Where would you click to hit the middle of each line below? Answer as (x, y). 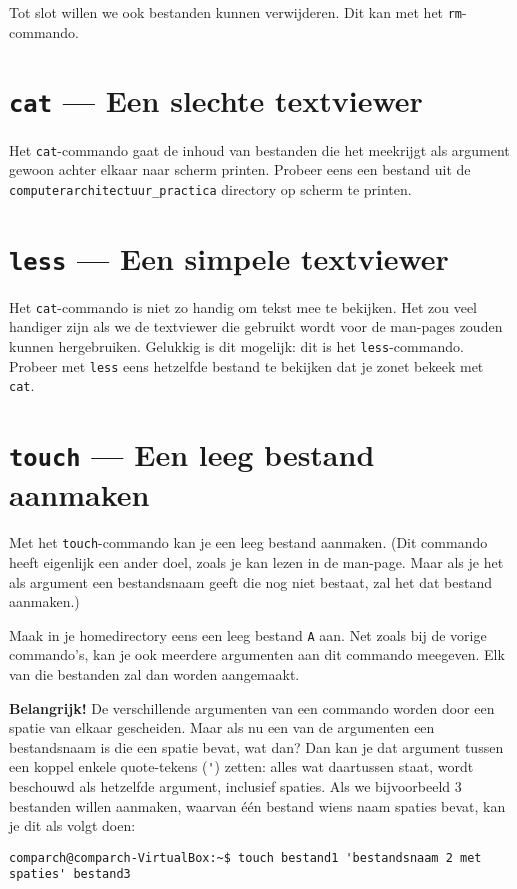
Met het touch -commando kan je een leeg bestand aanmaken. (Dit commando (248, 542)
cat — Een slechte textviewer (216, 100)
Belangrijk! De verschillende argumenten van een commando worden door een (252, 707)
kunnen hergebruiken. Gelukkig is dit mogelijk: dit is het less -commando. (236, 345)
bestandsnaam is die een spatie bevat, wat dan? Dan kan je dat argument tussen (256, 746)
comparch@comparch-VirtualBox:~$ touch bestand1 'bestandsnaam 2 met (245, 857)
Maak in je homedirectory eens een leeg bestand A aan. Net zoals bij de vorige (248, 634)
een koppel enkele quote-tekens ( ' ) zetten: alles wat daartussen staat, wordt (241, 766)
